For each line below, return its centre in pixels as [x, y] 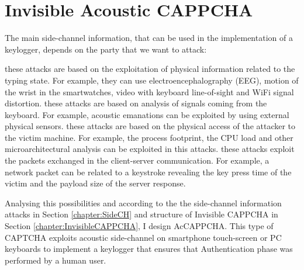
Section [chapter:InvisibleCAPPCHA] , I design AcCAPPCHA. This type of [139, 226]
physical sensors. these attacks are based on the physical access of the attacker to [150, 126]
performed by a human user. [56, 260]
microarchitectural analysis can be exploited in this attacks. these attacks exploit [150, 149]
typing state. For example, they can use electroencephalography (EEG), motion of [152, 80]
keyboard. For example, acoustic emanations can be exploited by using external [147, 114]
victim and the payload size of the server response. [95, 183]
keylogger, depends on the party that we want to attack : [106, 49]
